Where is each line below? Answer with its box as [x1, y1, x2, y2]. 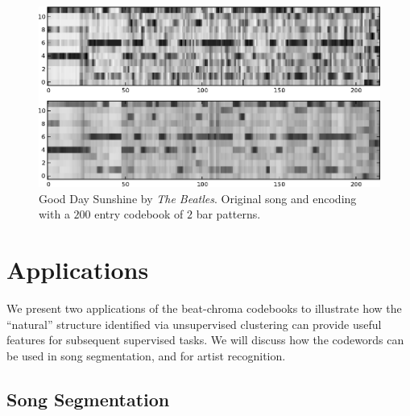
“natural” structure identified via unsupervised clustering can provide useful [6, 315, 382, 332]
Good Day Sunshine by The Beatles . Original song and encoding [39, 189, 357, 206]
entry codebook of [94, 206, 184, 223]
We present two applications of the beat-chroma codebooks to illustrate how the [6, 299, 402, 316]
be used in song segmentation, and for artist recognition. [6, 347, 286, 364]
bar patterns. [196, 206, 261, 223]
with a [39, 206, 70, 223]
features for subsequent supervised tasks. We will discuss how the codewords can [6, 331, 404, 348]
